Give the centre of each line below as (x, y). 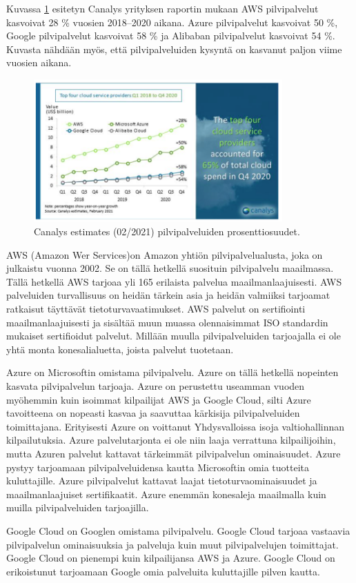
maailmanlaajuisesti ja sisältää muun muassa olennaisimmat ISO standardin (167, 322)
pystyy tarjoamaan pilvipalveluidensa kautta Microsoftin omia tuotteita (158, 467)
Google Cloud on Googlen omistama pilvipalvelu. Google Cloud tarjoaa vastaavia (178, 530)
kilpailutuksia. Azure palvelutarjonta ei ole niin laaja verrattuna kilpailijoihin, (171, 440)
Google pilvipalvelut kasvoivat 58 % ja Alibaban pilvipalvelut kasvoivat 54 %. (171, 36)
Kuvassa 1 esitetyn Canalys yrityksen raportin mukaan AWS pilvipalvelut (162, 8)
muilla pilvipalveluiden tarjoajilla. (78, 507)
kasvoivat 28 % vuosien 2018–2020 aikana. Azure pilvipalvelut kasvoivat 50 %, (172, 22)
